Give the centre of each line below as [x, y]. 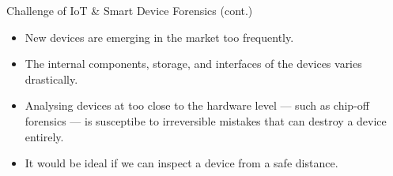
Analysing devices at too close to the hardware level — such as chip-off [197, 105]
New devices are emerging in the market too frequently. [159, 37]
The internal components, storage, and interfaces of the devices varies [193, 64]
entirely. [44, 136]
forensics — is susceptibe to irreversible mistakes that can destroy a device [206, 120]
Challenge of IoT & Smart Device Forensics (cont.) [130, 10]
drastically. [51, 79]
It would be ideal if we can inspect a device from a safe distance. [181, 163]
